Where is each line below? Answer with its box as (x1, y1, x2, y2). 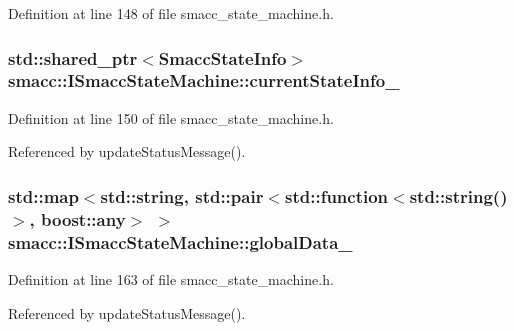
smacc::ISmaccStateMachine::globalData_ (8, 229, 353, 254)
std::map (8, 183, 79, 208)
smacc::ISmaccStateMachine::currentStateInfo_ (8, 68, 400, 93)
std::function (285, 183, 389, 208)
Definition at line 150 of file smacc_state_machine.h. (8, 107, 334, 128)
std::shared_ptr (8, 45, 138, 70)
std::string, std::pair (100, 183, 264, 208)
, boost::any (29, 206, 126, 231)
